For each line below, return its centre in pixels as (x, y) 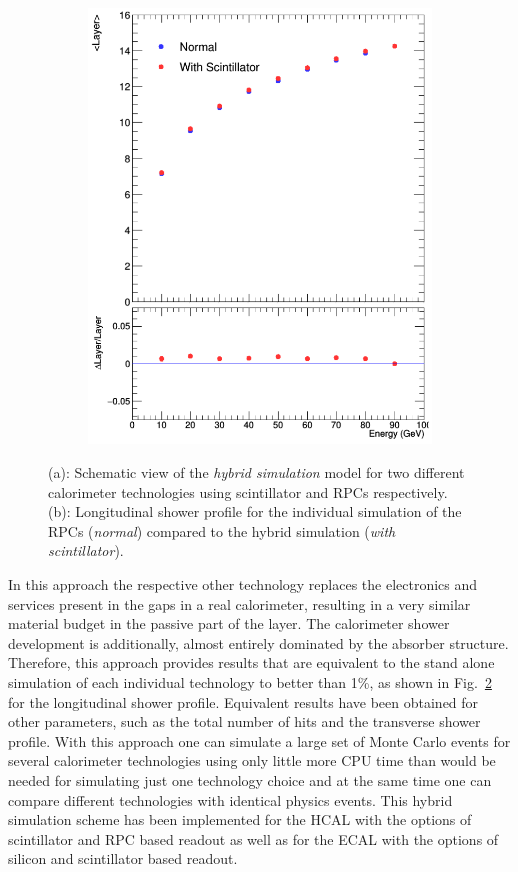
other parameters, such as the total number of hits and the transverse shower (244, 721)
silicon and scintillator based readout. (123, 858)
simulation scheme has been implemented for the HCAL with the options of (240, 819)
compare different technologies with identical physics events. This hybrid (230, 799)
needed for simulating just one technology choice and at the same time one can (250, 779)
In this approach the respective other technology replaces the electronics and (243, 584)
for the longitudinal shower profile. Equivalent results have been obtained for (243, 701)
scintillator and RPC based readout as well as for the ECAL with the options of (253, 838)
